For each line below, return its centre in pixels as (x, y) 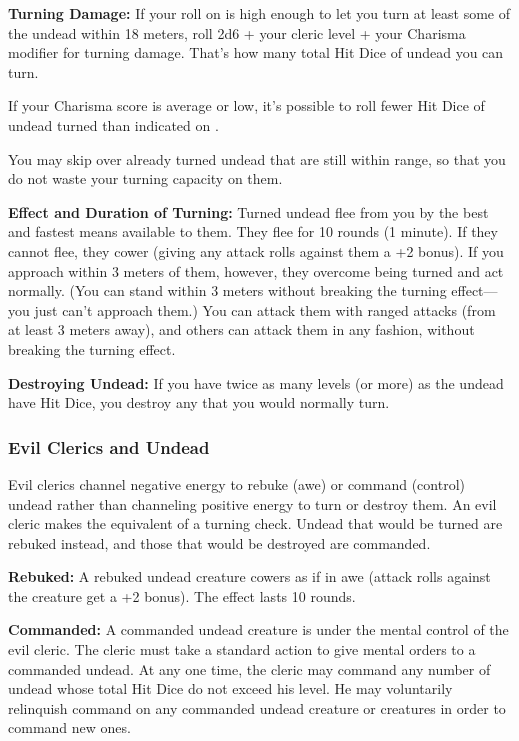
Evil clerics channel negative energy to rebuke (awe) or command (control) (236, 483)
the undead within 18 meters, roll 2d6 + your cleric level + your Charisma (237, 32)
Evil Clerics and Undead (109, 446)
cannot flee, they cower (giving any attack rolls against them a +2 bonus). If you (256, 250)
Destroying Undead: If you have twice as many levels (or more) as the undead (256, 382)
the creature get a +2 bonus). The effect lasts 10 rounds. (182, 595)
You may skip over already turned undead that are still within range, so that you (257, 158)
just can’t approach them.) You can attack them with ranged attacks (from (265, 309)
